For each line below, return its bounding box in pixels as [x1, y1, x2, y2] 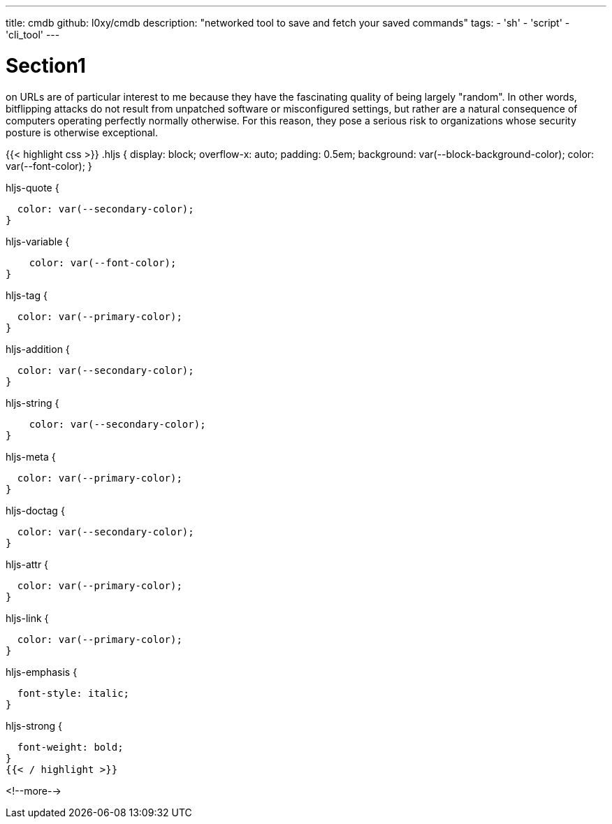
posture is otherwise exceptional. [6, 126, 159, 138]
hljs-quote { [6, 181, 59, 194]
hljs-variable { [6, 235, 70, 247]
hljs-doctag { [6, 504, 65, 516]
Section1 [6, 53, 86, 78]
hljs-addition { [6, 342, 70, 355]
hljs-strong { [6, 719, 63, 732]
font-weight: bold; [17, 741, 124, 753]
